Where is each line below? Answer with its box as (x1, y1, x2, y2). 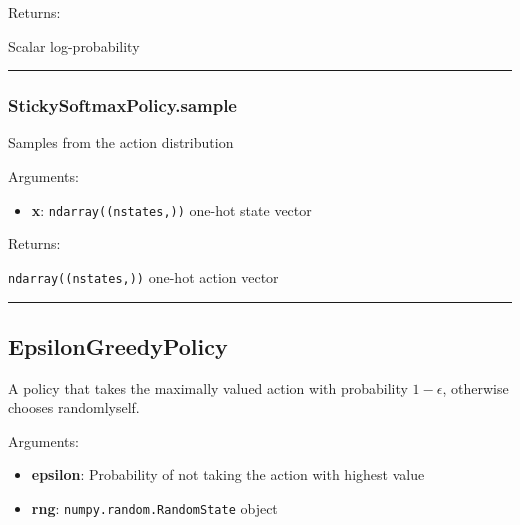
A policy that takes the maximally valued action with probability (8, 377, 408, 398)
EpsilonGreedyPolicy (8, 330, 228, 361)
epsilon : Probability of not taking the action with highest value (31, 464, 425, 485)
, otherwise (442, 377, 509, 398)
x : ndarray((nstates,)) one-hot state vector (31, 199, 312, 220)
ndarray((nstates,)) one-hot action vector (8, 266, 279, 287)
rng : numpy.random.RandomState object (31, 498, 278, 519)
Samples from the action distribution (8, 132, 234, 153)
